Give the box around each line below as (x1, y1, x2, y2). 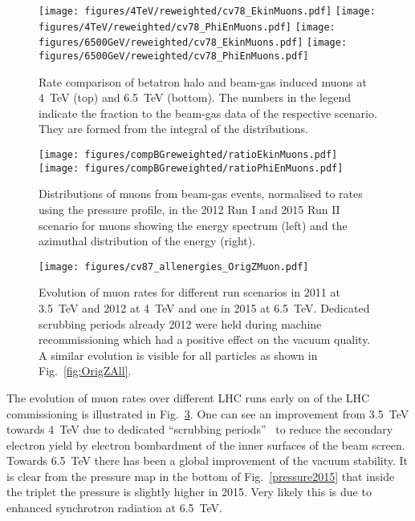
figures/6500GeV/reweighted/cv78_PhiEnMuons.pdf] (39, 50, 309, 62)
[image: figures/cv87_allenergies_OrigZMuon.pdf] (39, 260, 309, 273)
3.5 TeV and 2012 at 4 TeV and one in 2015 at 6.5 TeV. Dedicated (39, 299, 370, 316)
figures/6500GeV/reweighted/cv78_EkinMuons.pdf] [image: (39, 37, 348, 49)
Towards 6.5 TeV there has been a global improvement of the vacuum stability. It (6, 452, 409, 469)
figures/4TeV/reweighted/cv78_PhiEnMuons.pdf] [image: (39, 21, 336, 33)
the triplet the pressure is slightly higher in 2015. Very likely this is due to (6, 483, 372, 500)
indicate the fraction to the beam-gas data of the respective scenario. (39, 104, 377, 121)
